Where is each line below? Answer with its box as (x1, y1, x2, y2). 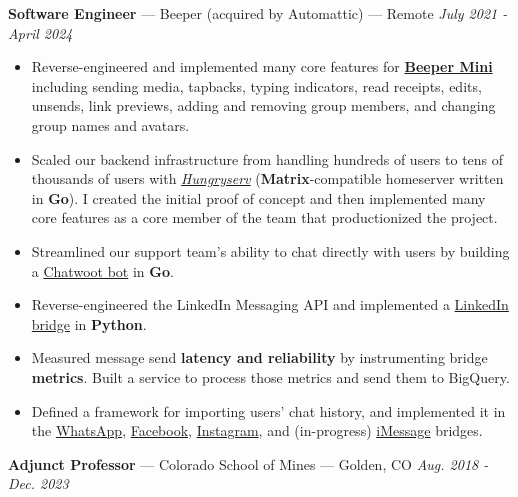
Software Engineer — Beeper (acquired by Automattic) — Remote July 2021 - (8, 3, 508, 23)
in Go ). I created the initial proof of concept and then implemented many (31, 187, 486, 208)
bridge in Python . (31, 313, 147, 334)
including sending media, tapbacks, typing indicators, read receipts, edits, (31, 75, 482, 96)
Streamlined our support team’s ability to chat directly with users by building (31, 240, 510, 261)
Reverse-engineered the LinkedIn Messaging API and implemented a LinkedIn (31, 294, 509, 315)
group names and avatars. (31, 114, 190, 135)
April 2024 (8, 22, 73, 43)
